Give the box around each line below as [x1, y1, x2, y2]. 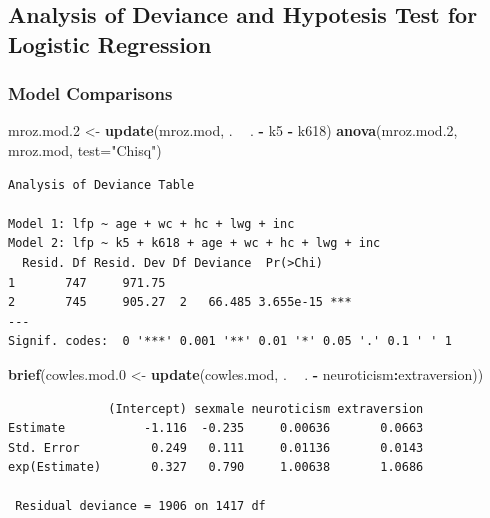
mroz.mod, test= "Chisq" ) [8, 139, 162, 160]
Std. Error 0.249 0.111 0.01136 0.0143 [8, 440, 424, 455]
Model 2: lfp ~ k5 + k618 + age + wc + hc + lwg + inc [8, 236, 381, 251]
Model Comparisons [8, 81, 173, 106]
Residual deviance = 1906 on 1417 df [15, 499, 266, 514]
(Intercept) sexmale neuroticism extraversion [108, 401, 424, 416]
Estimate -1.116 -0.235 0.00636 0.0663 [8, 421, 424, 436]
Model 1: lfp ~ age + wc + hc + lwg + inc [8, 216, 295, 231]
